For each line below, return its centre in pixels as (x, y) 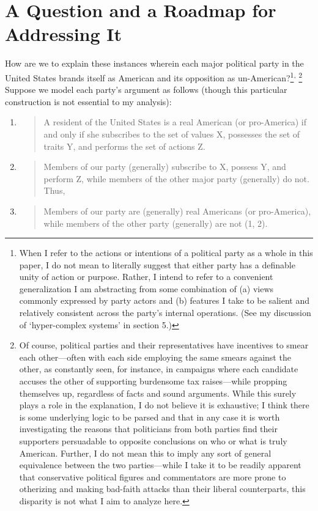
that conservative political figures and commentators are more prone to (153, 476)
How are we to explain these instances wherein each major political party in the (154, 63)
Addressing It (64, 34)
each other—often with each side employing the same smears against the (155, 357)
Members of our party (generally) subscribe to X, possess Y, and (165, 167)
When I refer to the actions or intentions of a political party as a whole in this (166, 253)
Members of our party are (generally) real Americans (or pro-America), (177, 211)
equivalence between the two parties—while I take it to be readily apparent (160, 465)
